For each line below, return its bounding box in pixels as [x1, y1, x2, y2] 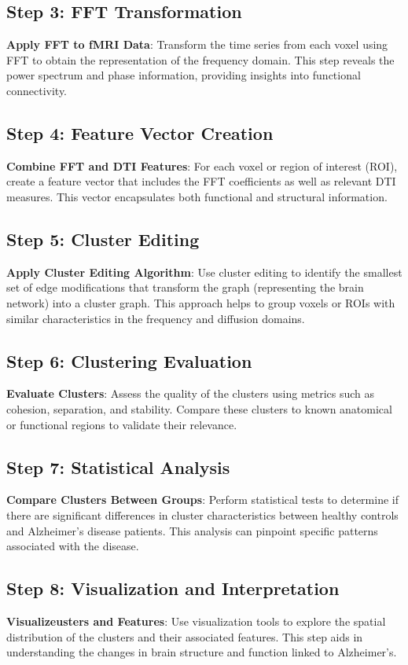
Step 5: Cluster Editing [6, 226, 200, 251]
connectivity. [6, 82, 68, 98]
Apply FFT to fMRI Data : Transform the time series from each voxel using [6, 36, 388, 53]
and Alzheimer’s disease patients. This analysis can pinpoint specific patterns [6, 522, 378, 538]
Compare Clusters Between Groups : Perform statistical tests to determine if [6, 491, 399, 508]
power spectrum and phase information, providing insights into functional [6, 67, 361, 83]
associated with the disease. [6, 538, 139, 554]
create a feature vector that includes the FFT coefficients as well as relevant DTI [6, 173, 396, 189]
